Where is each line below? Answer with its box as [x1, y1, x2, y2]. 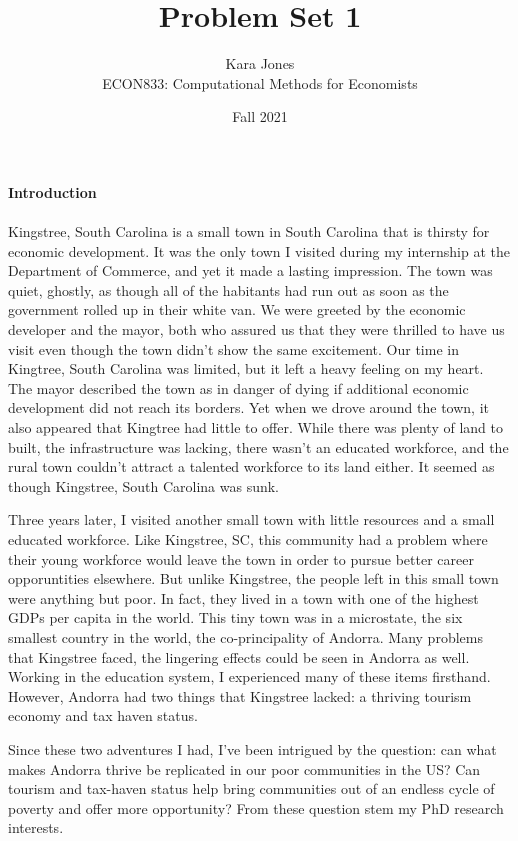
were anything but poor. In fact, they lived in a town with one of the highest [8, 587, 479, 608]
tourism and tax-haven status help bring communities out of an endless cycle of [8, 778, 495, 799]
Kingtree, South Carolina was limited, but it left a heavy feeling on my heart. [8, 358, 484, 379]
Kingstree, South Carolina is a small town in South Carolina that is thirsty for [8, 221, 490, 242]
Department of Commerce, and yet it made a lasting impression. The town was [8, 260, 493, 281]
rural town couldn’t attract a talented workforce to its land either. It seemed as [8, 456, 495, 477]
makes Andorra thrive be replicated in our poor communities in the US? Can [8, 758, 481, 779]
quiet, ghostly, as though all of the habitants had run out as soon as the [8, 279, 449, 300]
